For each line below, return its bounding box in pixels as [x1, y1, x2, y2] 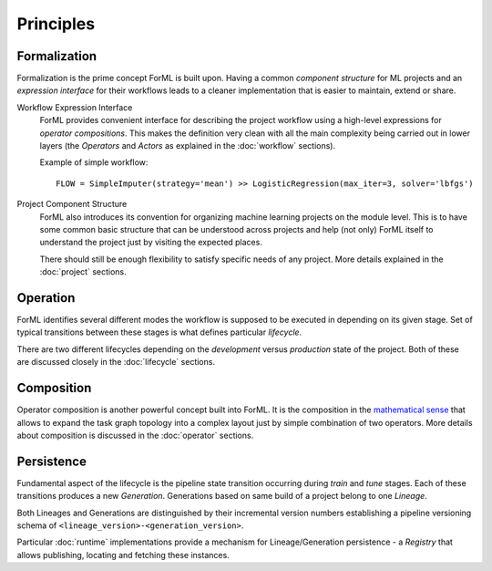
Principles [16, 14, 96, 34]
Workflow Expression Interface [16, 101, 133, 113]
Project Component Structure [16, 199, 128, 210]
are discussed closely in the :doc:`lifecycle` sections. [16, 357, 216, 368]
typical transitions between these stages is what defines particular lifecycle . [16, 327, 302, 337]
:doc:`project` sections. [39, 266, 127, 277]
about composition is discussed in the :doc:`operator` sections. [16, 430, 254, 441]
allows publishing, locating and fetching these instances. [16, 549, 230, 560]
